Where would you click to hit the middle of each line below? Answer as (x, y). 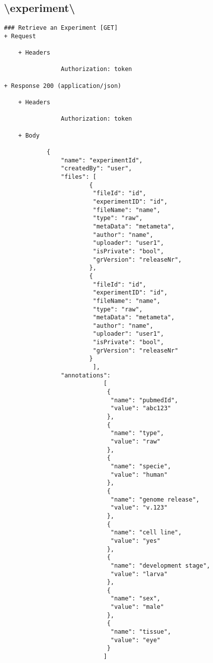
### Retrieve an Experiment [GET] (61, 28)
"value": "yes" (135, 541)
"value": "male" (137, 607)
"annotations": (86, 375)
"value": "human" (139, 475)
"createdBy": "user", (96, 169)
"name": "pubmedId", (144, 400)
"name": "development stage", (160, 565)
